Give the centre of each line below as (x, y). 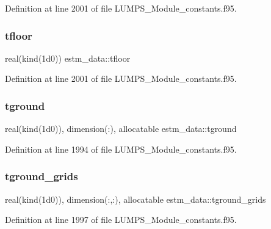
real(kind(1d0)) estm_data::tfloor (68, 58)
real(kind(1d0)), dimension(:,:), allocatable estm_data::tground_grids (135, 199)
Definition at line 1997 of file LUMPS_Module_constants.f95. (121, 220)
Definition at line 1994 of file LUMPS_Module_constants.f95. (121, 149)
